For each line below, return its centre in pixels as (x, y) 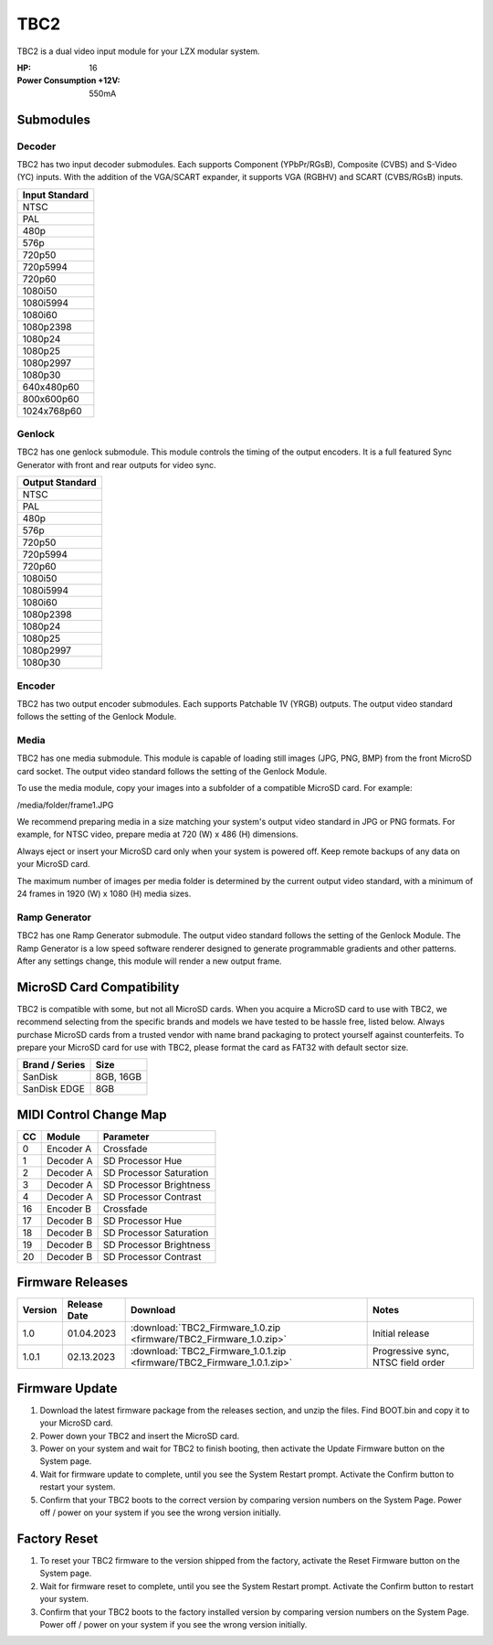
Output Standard (59, 483)
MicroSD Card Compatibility (98, 987)
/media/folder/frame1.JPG (65, 805)
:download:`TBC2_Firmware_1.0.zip (205, 1328)
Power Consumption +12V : (68, 80)
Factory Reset (58, 1538)
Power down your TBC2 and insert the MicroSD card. (140, 1436)
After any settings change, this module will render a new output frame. (149, 961)
